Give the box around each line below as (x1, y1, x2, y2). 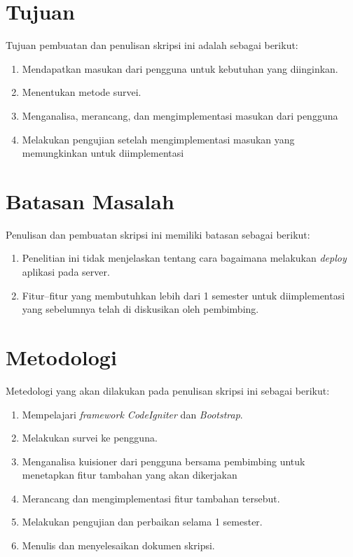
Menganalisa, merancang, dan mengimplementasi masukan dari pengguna (22, 108, 338, 122)
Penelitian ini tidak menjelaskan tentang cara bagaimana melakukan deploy (22, 251, 347, 265)
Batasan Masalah (6, 186, 174, 215)
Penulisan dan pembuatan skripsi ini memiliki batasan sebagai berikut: (6, 227, 310, 241)
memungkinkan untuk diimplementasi (22, 146, 184, 160)
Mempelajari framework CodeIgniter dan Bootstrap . (22, 407, 243, 421)
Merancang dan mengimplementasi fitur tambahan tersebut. (22, 491, 280, 505)
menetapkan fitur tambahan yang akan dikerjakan (22, 467, 237, 482)
